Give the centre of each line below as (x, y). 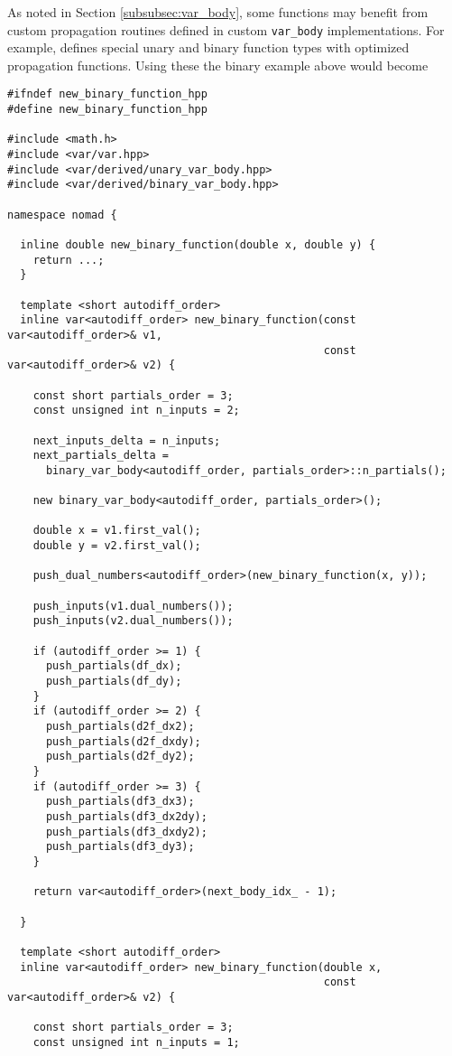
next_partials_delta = (101, 456)
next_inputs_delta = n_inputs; (127, 440)
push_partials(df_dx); (114, 666)
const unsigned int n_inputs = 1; (136, 1042)
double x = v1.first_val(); (117, 531)
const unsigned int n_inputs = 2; (136, 411)
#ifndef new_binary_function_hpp (107, 94)
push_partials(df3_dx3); (120, 802)
